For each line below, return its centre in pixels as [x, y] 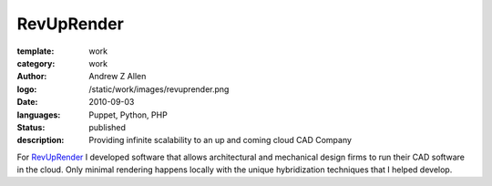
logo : [27, 89]
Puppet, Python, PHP [128, 115]
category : [36, 63]
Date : [27, 102]
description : [41, 140]
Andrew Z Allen [118, 77]
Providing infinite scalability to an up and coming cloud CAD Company [220, 140]
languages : [39, 115]
